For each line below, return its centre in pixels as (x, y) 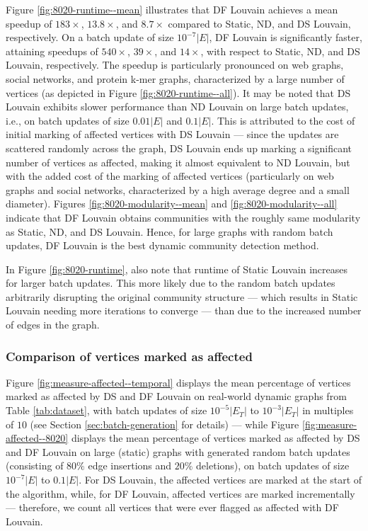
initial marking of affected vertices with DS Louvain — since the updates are (172, 134)
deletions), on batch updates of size (273, 466)
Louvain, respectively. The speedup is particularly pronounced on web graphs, (175, 65)
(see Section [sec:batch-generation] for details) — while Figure (165, 424)
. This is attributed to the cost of (283, 120)
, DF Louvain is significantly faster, (286, 37)
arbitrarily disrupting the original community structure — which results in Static (182, 296)
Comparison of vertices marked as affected (129, 356)
